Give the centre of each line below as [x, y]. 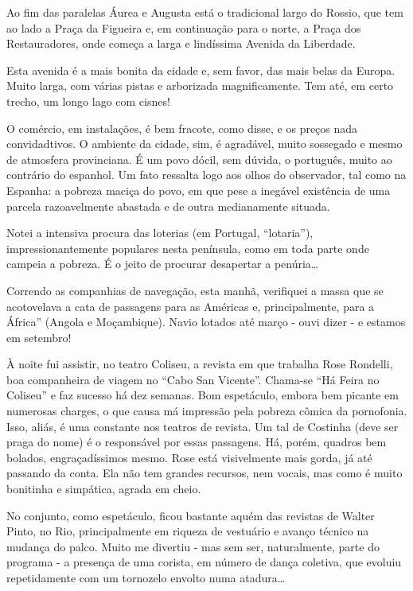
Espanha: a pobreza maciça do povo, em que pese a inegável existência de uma [199, 190]
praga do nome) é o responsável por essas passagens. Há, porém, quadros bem [197, 442]
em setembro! [39, 337]
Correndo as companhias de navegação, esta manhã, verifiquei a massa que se [195, 290]
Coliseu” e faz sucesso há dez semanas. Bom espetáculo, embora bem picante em [203, 395]
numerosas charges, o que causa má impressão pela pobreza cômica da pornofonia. [207, 411]
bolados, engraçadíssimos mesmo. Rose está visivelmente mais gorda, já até [189, 457]
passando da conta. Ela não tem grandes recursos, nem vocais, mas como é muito [205, 473]
